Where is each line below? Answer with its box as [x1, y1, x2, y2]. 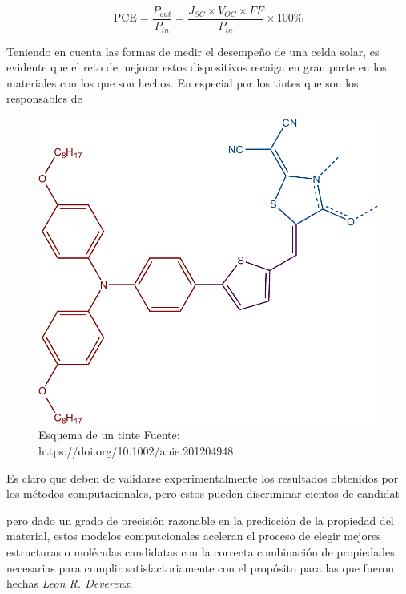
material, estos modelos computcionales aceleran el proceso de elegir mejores [6, 527, 381, 544]
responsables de [6, 90, 82, 107]
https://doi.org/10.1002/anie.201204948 [38, 442, 234, 459]
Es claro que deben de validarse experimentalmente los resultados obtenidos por [6, 469, 399, 486]
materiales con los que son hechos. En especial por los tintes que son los [6, 74, 359, 91]
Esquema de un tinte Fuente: [38, 426, 180, 443]
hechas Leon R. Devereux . [6, 575, 133, 592]
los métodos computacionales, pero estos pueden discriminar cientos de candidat [6, 485, 400, 502]
